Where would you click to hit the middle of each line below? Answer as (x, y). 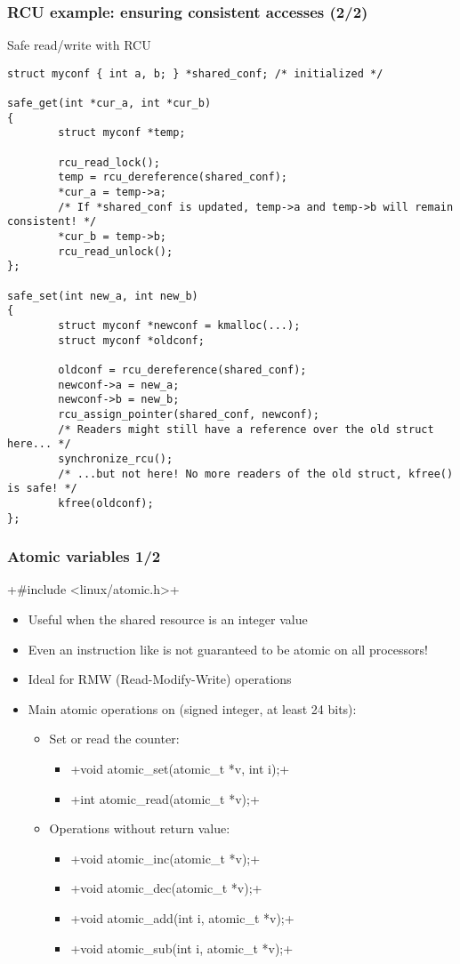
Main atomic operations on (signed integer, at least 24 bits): (192, 708)
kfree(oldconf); (106, 503)
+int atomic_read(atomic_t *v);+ (165, 798)
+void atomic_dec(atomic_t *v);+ (166, 888)
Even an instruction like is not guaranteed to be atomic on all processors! (228, 649)
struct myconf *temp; (122, 133)
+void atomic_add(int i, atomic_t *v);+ (182, 917)
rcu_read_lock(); (109, 162)
